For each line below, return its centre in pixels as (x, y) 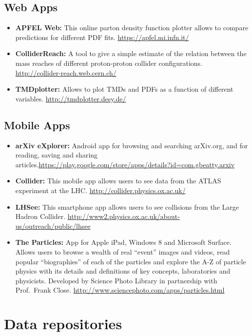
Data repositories (63, 324)
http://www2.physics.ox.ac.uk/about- (124, 216)
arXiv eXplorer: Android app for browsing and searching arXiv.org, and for (132, 145)
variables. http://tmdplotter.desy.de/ (71, 98)
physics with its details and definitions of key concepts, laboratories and (123, 271)
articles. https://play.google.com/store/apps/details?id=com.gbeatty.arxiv (125, 164)
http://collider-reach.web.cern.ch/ (66, 72)
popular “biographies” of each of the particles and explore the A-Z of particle (131, 261)
